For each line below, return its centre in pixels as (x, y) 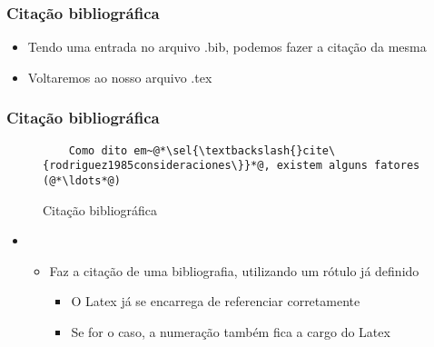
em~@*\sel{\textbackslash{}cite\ (235, 150)
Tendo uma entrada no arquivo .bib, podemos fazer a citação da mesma (227, 47)
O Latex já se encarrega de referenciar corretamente (216, 301)
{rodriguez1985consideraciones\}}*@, (157, 166)
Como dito (98, 150)
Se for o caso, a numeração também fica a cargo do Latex (231, 331)
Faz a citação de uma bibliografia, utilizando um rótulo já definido (234, 270)
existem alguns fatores (348, 166)
